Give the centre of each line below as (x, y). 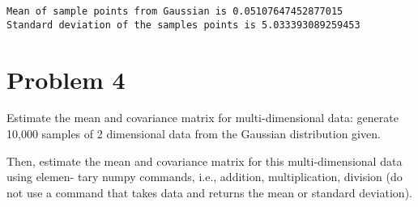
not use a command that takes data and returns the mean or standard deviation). (209, 192)
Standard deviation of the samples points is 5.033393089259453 (183, 25)
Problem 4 (66, 79)
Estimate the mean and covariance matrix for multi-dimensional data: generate (203, 118)
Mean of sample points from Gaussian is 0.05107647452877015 (175, 11)
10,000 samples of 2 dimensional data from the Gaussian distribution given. (194, 134)
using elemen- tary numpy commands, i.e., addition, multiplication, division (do (205, 177)
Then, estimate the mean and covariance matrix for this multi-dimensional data (205, 161)
